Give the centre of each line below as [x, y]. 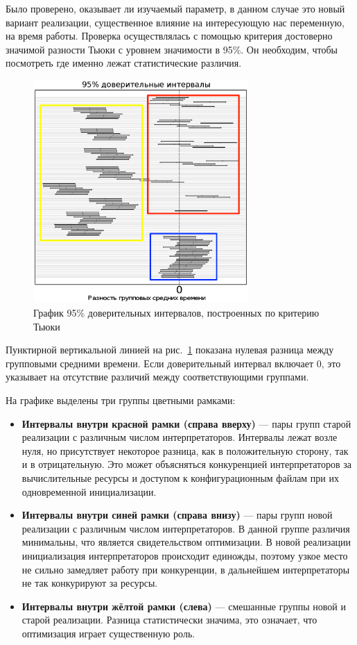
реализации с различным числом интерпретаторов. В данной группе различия [186, 528]
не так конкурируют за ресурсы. [90, 583]
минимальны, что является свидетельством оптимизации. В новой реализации [186, 542]
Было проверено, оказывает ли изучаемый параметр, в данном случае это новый [175, 8]
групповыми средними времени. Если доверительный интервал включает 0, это [173, 363]
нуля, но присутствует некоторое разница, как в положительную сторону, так [185, 450]
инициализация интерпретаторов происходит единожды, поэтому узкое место [185, 555]
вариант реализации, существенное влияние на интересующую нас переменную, [175, 22]
